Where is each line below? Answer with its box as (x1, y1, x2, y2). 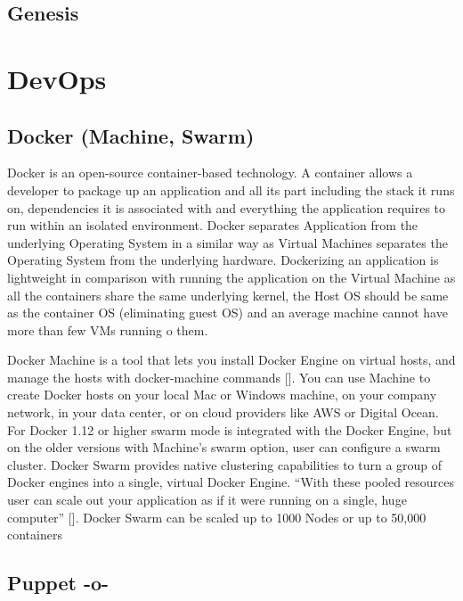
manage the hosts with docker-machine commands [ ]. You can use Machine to (7, 367, 431, 386)
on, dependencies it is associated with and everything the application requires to (7, 198, 446, 217)
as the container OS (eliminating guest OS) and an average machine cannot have (7, 303, 448, 322)
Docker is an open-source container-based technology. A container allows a (7, 163, 413, 182)
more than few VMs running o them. (7, 320, 208, 339)
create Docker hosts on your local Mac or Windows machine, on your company (7, 385, 437, 404)
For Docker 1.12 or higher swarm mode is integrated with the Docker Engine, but (7, 420, 452, 439)
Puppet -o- (7, 569, 110, 597)
